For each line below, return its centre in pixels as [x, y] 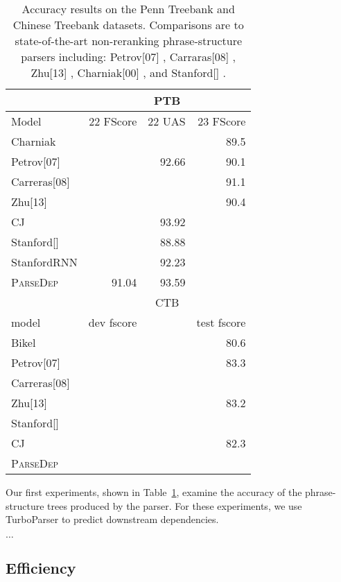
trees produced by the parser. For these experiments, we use [175, 505]
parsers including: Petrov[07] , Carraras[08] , [129, 57]
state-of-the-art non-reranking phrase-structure [129, 41]
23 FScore [222, 121]
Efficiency [41, 568]
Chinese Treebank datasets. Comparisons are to [128, 25]
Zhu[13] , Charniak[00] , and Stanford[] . [128, 72]
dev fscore [113, 322]
